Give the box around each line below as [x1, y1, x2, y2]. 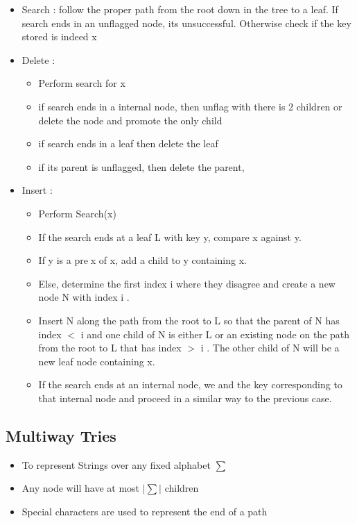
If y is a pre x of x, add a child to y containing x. [38, 253, 247, 267]
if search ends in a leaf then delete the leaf [38, 136, 218, 151]
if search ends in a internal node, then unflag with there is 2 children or [38, 99, 342, 113]
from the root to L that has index [38, 340, 182, 355]
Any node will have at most [21, 481, 140, 495]
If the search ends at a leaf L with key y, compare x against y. [38, 229, 302, 244]
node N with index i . [38, 290, 130, 304]
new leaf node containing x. [38, 354, 155, 368]
